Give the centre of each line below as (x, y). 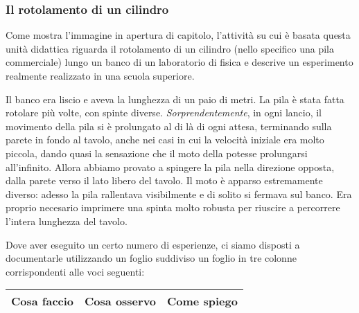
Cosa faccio (43, 301)
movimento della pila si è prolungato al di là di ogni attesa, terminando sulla (169, 126)
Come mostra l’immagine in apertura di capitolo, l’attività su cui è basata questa (178, 35)
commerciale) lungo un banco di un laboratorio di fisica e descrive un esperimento (179, 62)
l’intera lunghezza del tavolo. (67, 221)
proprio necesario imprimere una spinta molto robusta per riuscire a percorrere (173, 207)
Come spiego (202, 301)
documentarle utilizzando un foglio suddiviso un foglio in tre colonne (151, 258)
